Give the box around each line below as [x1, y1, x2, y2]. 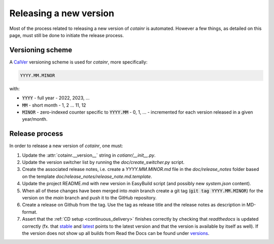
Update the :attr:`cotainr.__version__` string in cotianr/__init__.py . [22, 152, 156, 158]
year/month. [22, 116, 48, 122]
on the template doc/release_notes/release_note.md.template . [22, 173, 152, 180]
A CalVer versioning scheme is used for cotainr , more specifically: [9, 59, 148, 65]
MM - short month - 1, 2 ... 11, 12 [22, 102, 86, 108]
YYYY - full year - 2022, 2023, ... [22, 95, 90, 101]
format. [22, 208, 38, 215]
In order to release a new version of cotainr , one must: [9, 143, 123, 149]
